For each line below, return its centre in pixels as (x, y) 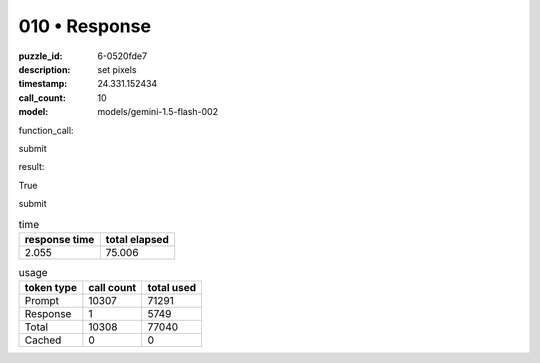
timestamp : (43, 84)
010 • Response (85, 26)
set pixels (117, 69)
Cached (43, 340)
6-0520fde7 (122, 56)
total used (172, 288)
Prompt (42, 301)
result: (31, 167)
